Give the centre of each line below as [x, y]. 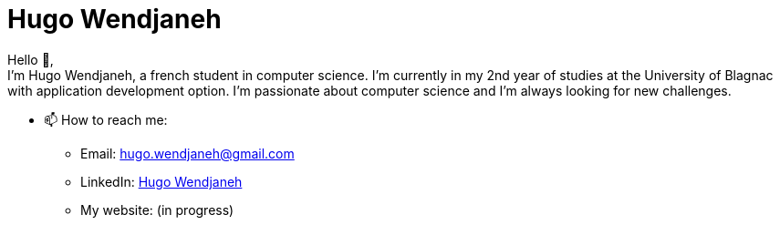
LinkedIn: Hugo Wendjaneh [161, 181]
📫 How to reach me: [106, 119]
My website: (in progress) [157, 210]
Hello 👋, [31, 59]
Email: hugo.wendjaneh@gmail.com [187, 153]
